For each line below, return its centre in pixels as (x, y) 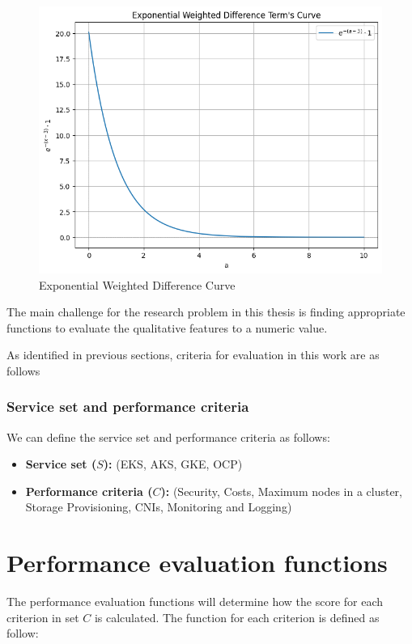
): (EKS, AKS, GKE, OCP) (173, 464)
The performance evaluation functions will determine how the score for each (195, 602)
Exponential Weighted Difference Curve (137, 284)
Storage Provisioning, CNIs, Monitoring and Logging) (159, 507)
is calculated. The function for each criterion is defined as (237, 617)
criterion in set (43, 617)
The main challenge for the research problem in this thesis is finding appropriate (206, 312)
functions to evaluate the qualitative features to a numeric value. (167, 327)
